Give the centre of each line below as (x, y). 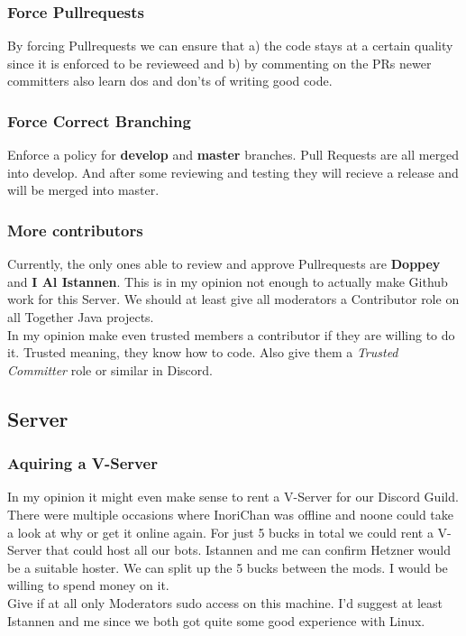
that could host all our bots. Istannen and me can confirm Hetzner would (248, 550)
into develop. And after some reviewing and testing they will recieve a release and (233, 172)
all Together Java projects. (81, 317)
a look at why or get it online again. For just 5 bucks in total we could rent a (220, 532)
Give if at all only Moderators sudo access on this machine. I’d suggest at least (225, 602)
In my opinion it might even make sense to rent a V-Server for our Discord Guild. (233, 497)
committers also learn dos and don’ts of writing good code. (170, 81)
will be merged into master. (83, 190)
